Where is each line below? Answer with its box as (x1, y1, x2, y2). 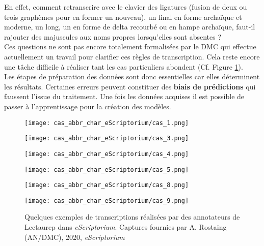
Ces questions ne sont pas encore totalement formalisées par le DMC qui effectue (4, 41, 256, 52)
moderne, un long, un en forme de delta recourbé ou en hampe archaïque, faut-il (4, 21, 255, 32)
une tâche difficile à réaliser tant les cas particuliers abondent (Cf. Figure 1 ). (4, 61, 243, 72)
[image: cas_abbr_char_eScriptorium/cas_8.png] (24, 181, 189, 189)
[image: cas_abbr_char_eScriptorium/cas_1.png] (24, 119, 189, 127)
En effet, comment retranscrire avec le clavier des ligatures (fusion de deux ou (4, 2, 247, 12)
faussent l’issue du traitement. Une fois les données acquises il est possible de (4, 91, 245, 102)
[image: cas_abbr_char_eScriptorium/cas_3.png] (24, 135, 189, 142)
